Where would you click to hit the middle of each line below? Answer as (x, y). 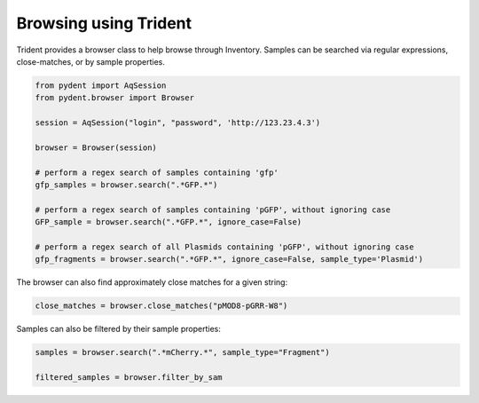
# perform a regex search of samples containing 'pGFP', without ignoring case (213, 209)
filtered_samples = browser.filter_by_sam (129, 378)
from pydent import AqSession (101, 85)
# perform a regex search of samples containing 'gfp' (157, 172)
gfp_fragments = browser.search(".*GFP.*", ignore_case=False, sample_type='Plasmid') (229, 259)
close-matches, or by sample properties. (91, 61)
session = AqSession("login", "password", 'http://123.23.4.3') (178, 123)
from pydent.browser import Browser (115, 98)
